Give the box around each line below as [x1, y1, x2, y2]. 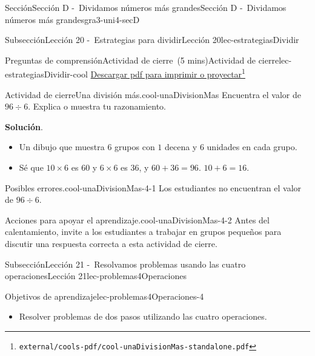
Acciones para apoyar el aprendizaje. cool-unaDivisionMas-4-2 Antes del [5, 213, 270, 226]
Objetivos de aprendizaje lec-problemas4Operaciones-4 [5, 289, 204, 302]
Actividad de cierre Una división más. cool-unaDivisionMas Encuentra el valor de [5, 88, 301, 101]
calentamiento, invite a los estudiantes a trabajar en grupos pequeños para [5, 225, 282, 238]
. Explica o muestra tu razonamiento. [28, 100, 166, 113]
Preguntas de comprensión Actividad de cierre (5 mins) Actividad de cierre [5, 53, 279, 66]
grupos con [114, 140, 155, 153]
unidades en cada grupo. [207, 140, 297, 153]
